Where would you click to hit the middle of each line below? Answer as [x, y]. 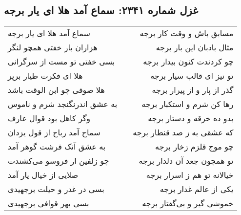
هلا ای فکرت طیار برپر [45, 76]
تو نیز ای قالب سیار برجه [192, 76]
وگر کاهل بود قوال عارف [49, 118]
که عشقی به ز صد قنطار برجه [183, 132]
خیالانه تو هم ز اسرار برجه [190, 175]
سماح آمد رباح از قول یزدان [54, 132]
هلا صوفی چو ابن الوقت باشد [56, 90]
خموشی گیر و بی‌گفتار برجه [188, 203]
